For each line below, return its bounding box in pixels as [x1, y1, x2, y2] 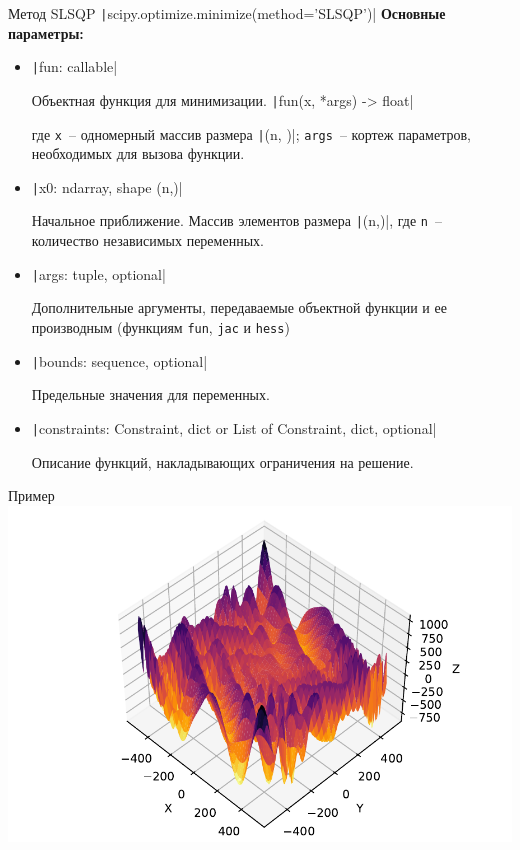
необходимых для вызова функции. [31, 143, 245, 164]
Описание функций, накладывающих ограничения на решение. [31, 451, 414, 472]
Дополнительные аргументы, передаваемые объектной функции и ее [31, 297, 447, 318]
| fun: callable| [31, 56, 118, 77]
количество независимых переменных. [31, 230, 264, 251]
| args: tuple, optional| [31, 263, 166, 284]
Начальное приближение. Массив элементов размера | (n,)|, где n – [31, 210, 443, 231]
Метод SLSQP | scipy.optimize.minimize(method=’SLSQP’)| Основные [8, 3, 446, 23]
